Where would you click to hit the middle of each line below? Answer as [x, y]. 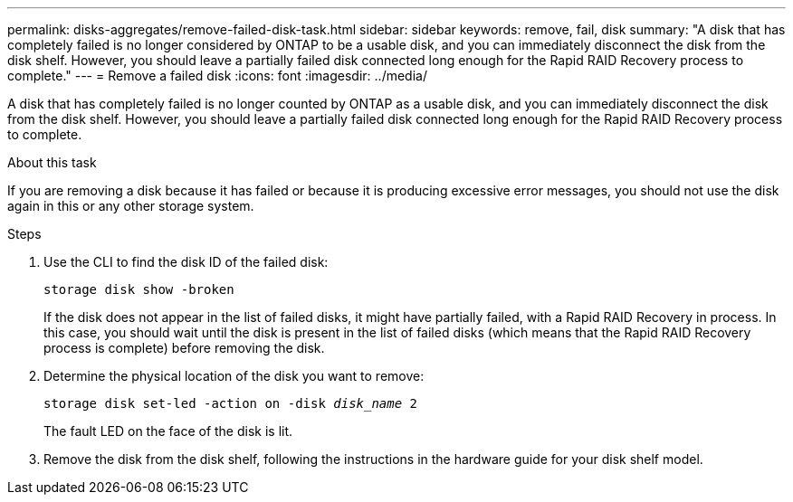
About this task [52, 162]
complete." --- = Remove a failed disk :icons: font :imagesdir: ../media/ [217, 76]
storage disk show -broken [139, 289]
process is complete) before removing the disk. [184, 348]
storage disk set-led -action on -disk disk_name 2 [231, 403]
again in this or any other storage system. [131, 206]
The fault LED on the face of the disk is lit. [168, 431]
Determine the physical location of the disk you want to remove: [234, 376]
